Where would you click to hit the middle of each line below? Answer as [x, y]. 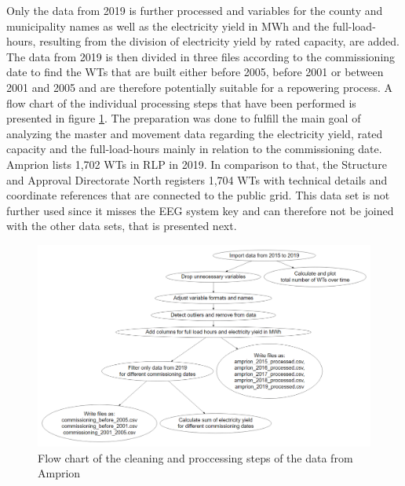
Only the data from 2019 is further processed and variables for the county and [195, 10]
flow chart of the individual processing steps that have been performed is [181, 102]
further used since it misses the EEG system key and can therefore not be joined [200, 210]
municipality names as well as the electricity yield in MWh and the [168, 26]
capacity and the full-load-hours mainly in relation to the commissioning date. [194, 149]
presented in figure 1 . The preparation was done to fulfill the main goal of [184, 118]
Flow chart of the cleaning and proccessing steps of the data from [195, 457]
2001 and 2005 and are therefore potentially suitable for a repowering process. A [200, 87]
